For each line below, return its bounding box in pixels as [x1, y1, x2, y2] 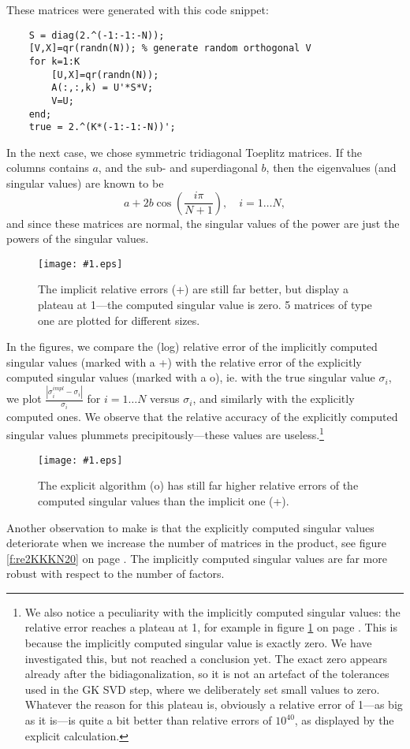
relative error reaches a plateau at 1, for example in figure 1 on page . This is [24, 619, 397, 635]
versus [150, 390, 180, 407]
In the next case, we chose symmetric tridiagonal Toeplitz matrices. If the [6, 143, 363, 160]
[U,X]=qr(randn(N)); [51, 69, 159, 80]
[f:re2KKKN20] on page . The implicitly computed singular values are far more [6, 550, 387, 566]
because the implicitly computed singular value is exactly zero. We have [24, 635, 372, 651]
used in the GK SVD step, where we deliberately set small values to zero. [24, 680, 380, 697]
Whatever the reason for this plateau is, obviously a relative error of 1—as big [24, 696, 403, 713]
